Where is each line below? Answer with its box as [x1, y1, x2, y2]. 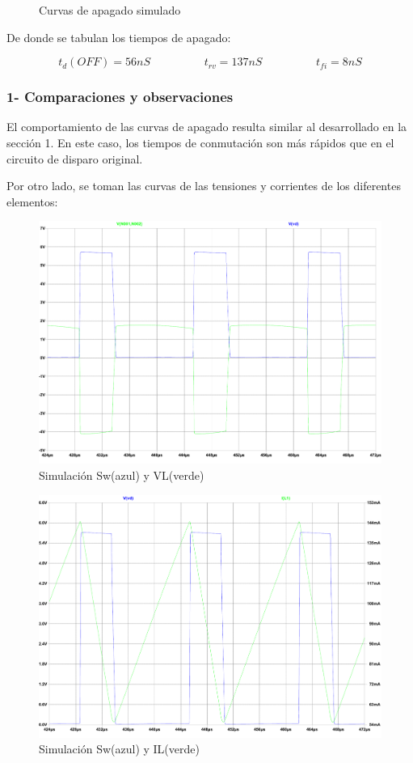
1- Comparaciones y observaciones [6, 87, 234, 107]
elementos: [6, 193, 58, 210]
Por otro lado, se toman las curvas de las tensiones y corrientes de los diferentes [6, 177, 401, 194]
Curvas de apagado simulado [39, 2, 181, 18]
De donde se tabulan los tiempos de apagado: [6, 28, 231, 45]
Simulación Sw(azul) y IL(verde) [39, 740, 200, 757]
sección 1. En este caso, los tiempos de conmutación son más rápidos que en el [6, 134, 394, 150]
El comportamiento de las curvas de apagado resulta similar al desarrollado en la [6, 118, 407, 135]
